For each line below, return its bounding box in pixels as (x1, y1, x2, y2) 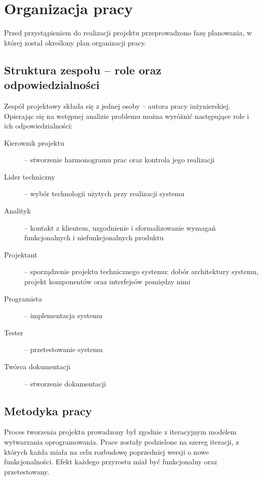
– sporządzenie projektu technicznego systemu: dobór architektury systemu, (24, 266, 258, 277)
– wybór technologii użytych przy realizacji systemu (24, 188, 185, 199)
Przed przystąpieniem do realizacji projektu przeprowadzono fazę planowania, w (4, 27, 252, 38)
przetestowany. (4, 466, 50, 476)
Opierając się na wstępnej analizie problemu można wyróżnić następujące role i (4, 110, 249, 121)
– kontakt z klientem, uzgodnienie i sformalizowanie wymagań (24, 222, 216, 233)
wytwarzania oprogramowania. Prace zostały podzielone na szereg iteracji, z (4, 436, 239, 447)
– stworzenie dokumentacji (24, 378, 106, 388)
